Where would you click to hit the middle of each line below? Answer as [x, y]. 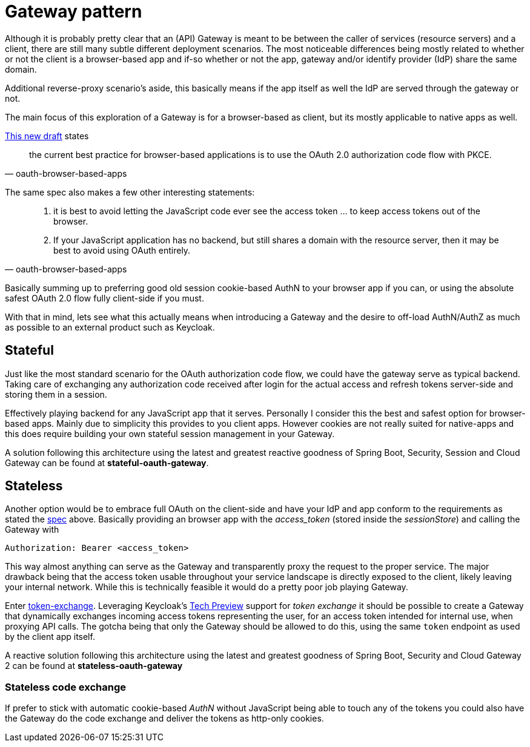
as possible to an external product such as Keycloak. [110, 327]
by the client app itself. [50, 637]
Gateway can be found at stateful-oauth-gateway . [107, 462]
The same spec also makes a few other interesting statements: [130, 192]
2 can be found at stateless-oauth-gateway [94, 666]
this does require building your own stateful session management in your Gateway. [170, 433]
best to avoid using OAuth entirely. [122, 250]
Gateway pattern [74, 12]
